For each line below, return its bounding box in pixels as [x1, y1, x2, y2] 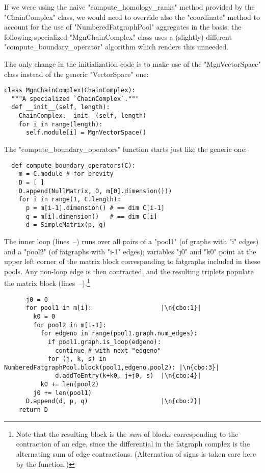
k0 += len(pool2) [40, 381, 99, 388]
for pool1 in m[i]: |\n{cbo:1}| [25, 304, 201, 312]
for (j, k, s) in [47, 355, 107, 363]
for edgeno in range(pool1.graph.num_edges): [40, 330, 198, 337]
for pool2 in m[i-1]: [33, 321, 107, 329]
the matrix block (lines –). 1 [4, 276, 90, 288]
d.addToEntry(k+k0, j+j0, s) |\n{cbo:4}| [55, 372, 201, 380]
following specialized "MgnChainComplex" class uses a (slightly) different [4, 31, 232, 42]
